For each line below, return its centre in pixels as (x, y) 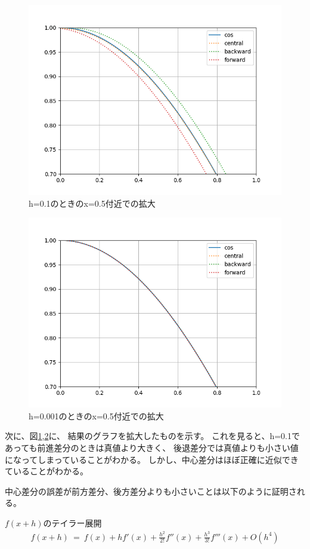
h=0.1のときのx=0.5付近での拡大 (92, 203)
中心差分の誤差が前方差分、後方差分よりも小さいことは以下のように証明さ (151, 491)
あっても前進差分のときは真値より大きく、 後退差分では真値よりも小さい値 (152, 447)
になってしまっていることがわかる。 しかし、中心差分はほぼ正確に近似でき (152, 459)
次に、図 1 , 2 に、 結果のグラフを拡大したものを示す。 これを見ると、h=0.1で (153, 436)
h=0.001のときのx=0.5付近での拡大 (96, 415)
